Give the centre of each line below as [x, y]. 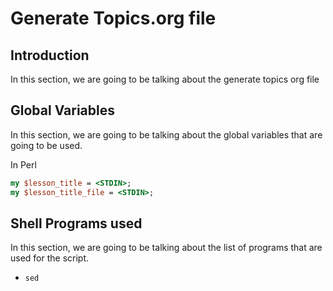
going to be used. [46, 145]
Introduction [50, 55]
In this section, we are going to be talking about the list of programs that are [166, 248]
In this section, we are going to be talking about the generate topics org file [165, 79]
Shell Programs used [76, 223]
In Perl [23, 164]
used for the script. [50, 258]
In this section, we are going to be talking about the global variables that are [166, 134]
